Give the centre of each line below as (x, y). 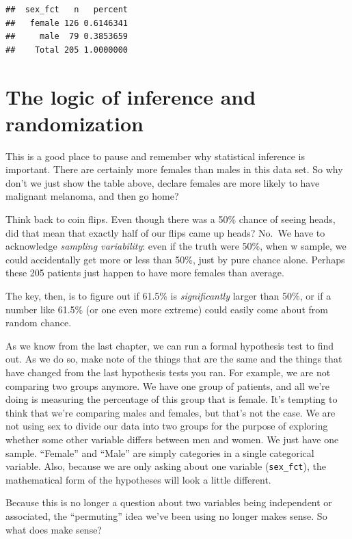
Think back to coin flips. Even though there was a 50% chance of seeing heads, (171, 219)
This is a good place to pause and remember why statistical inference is (155, 156)
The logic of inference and (131, 96)
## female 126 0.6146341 (67, 23)
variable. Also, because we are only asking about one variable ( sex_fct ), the (166, 466)
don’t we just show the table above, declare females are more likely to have (163, 182)
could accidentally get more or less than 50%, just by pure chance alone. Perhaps (175, 259)
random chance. (39, 323)
